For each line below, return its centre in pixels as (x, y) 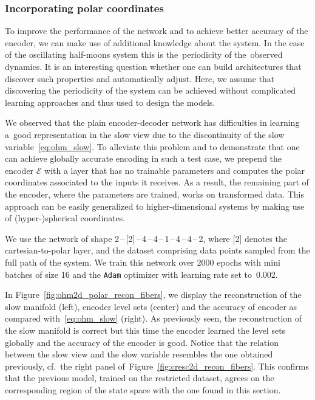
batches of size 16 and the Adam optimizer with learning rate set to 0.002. (141, 274)
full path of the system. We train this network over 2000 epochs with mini (143, 262)
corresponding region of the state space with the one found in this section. (143, 389)
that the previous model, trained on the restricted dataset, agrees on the (140, 378)
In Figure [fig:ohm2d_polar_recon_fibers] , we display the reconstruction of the (153, 295)
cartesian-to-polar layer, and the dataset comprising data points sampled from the (157, 250)
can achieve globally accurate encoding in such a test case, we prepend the (144, 158)
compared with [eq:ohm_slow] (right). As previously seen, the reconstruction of (154, 318)
